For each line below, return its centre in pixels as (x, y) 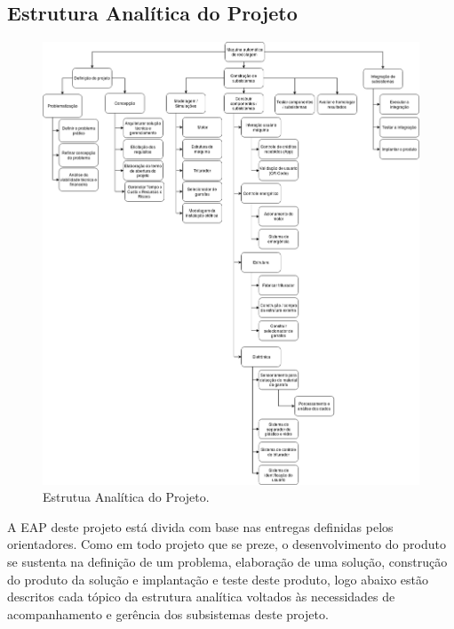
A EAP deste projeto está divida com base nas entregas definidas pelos (200, 526)
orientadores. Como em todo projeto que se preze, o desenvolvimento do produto (227, 544)
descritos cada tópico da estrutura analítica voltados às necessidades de (201, 597)
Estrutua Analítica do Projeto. (126, 497)
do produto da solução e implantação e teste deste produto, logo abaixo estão (218, 579)
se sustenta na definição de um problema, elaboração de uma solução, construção (227, 561)
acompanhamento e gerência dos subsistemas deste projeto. (168, 613)
